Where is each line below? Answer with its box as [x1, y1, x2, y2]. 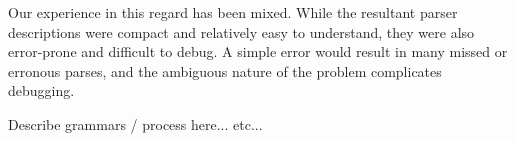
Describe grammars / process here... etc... [8, 113, 263, 134]
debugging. [8, 80, 75, 101]
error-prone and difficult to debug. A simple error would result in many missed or [8, 41, 508, 62]
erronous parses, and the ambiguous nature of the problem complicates [8, 60, 442, 81]
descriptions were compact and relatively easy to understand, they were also [8, 21, 475, 42]
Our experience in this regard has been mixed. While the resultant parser [8, 2, 458, 22]
